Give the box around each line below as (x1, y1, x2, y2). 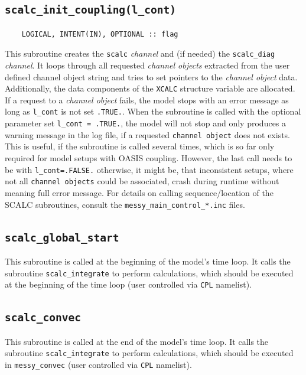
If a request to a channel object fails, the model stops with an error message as (5, 93, 289, 106)
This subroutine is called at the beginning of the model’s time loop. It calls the (5, 255, 291, 267)
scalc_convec (5, 311, 81, 324)
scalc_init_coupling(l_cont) (5, 4, 177, 17)
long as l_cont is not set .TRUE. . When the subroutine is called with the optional (5, 105, 301, 118)
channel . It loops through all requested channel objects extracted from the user (5, 59, 290, 71)
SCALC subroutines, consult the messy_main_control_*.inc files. (5, 198, 245, 210)
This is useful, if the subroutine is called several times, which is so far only (5, 140, 275, 152)
